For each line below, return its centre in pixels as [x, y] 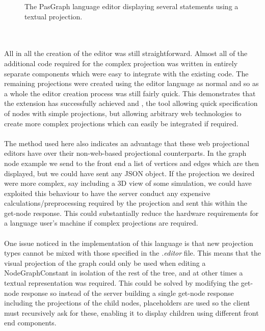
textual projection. [54, 16]
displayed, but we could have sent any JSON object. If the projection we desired [129, 173]
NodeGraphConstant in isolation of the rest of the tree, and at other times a [124, 273]
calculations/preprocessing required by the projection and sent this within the [126, 203]
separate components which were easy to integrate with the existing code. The [126, 73]
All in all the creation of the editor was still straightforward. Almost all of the [126, 53]
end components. [30, 323]
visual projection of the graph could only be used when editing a [105, 263]
